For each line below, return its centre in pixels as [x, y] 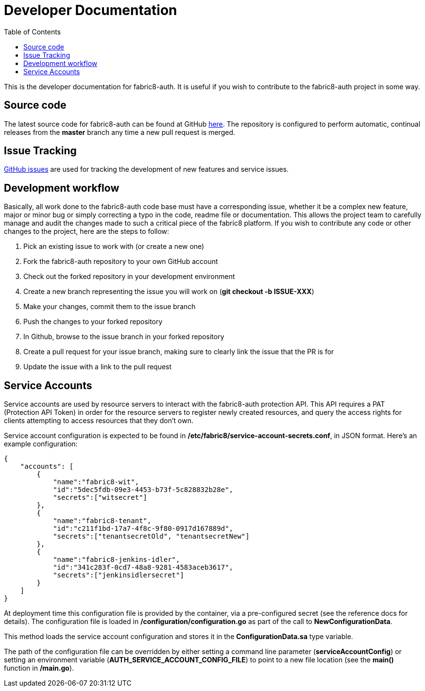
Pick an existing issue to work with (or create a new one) [114, 247]
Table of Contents [33, 32]
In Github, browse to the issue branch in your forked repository [124, 337]
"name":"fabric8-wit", [96, 482]
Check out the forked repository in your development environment [129, 277]
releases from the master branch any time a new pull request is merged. [119, 132]
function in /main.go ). [39, 668]
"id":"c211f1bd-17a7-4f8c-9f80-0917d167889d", [143, 529]
